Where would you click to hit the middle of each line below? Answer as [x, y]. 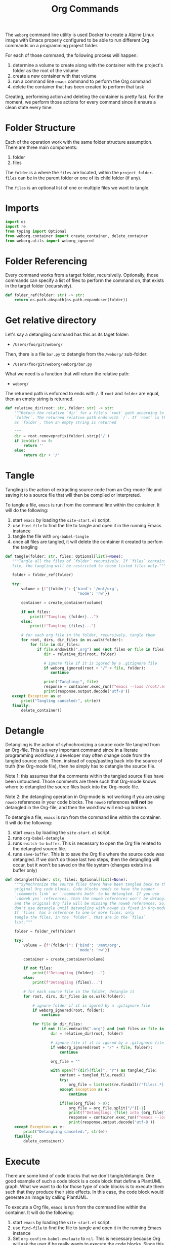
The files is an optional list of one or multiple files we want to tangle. [78, 188]
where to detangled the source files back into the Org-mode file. [72, 787]
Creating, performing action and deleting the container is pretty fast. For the [84, 97]
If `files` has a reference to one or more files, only [75, 913]
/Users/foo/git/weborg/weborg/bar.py [52, 364]
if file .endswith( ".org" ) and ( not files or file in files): [103, 649]
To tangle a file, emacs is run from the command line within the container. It [82, 505]
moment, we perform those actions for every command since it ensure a [80, 102]
